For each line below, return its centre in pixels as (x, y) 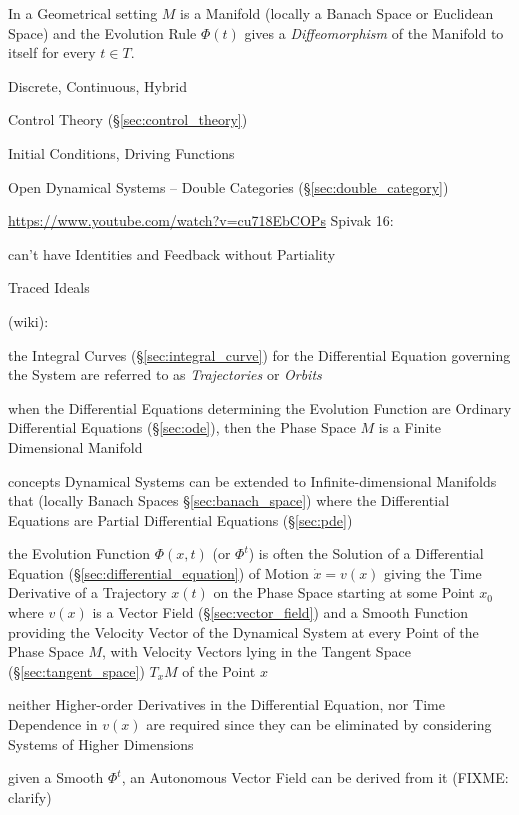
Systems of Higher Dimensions (101, 743)
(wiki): (28, 320)
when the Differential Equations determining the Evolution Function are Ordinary (260, 407)
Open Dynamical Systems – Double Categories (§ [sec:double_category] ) (228, 186)
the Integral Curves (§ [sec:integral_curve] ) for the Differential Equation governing (259, 354)
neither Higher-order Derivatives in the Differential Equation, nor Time (226, 704)
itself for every (52, 52)
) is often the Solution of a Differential (366, 553)
